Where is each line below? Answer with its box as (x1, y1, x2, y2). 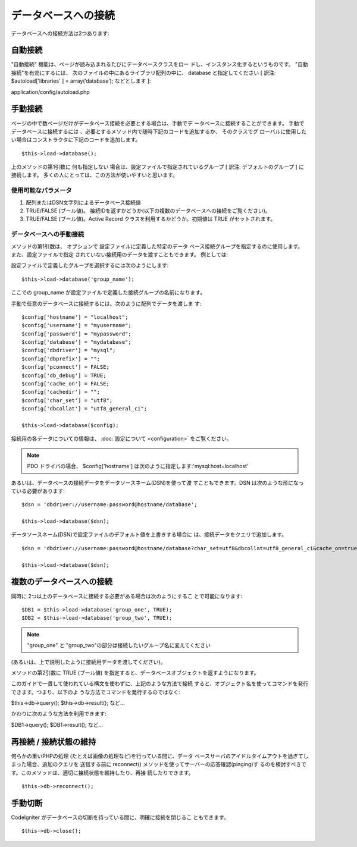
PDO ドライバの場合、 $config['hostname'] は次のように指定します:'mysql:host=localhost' (27, 463, 249, 470)
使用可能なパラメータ (11, 186, 73, 195)
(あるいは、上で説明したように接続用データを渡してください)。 (11, 658, 166, 666)
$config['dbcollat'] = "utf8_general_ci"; (21, 405, 148, 412)
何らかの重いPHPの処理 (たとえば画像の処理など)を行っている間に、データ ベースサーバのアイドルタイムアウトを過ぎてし (11, 752, 309, 760)
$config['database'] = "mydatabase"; (21, 339, 132, 346)
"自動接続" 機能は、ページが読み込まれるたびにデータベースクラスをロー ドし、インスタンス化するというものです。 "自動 (11, 61, 309, 68)
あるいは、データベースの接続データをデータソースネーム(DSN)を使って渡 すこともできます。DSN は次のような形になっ (11, 479, 304, 486)
